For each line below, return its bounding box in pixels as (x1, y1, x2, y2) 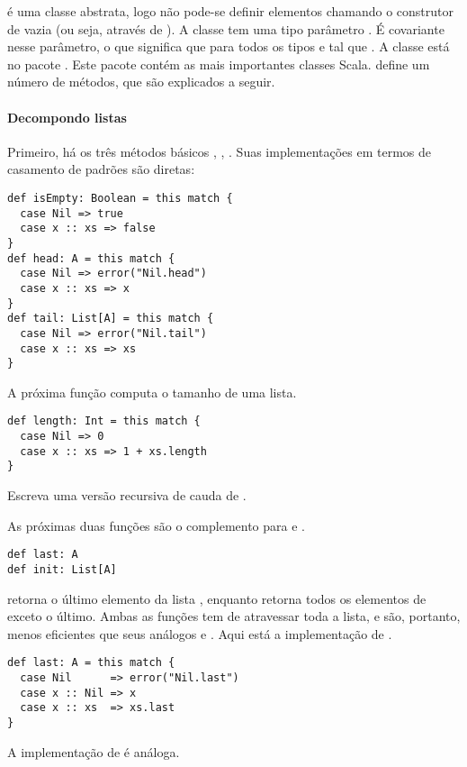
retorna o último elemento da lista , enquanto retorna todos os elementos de (7, 589, 427, 607)
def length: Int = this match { (7, 415, 201, 428)
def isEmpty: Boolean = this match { (7, 191, 233, 205)
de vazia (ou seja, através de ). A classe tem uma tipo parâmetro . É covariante (7, 19, 445, 38)
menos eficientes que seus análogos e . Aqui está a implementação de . (7, 624, 392, 643)
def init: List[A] (7, 562, 117, 576)
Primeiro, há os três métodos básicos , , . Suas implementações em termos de (7, 142, 432, 160)
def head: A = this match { (7, 251, 175, 265)
